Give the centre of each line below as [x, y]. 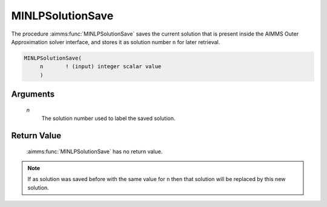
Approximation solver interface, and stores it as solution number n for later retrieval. [116, 42]
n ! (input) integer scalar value [101, 67]
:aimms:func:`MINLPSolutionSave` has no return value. [94, 151]
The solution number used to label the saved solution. [108, 118]
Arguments [33, 94]
